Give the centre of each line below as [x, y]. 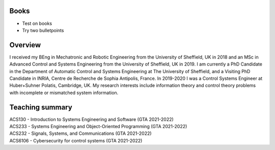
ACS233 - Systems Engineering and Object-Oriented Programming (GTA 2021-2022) [98, 127]
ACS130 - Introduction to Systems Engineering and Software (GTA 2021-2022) [92, 119]
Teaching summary [41, 107]
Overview [25, 45]
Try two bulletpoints [43, 30]
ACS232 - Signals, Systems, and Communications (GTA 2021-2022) [81, 133]
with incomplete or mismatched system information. [64, 93]
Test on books [37, 23]
